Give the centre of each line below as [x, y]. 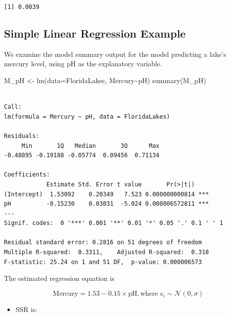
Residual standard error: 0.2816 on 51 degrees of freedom [103, 243]
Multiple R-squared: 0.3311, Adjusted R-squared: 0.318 [107, 252]
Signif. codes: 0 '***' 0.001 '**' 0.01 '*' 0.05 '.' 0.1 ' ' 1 [114, 223]
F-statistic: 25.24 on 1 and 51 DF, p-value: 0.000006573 [103, 262]
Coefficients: [27, 175]
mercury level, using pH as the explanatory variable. [83, 64]
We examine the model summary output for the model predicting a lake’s [115, 54]
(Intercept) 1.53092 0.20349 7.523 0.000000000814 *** [107, 194]
